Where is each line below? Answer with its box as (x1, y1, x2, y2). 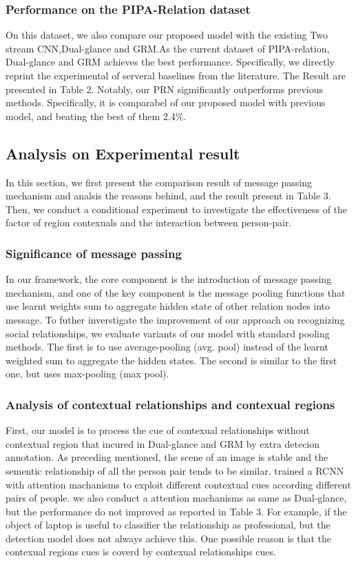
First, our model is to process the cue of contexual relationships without (6, 423, 310, 437)
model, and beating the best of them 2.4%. (6, 108, 187, 123)
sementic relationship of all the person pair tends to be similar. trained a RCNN (6, 463, 344, 477)
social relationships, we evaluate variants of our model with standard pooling (6, 326, 330, 340)
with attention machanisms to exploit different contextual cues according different (6, 477, 351, 491)
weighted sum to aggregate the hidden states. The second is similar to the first (6, 353, 337, 367)
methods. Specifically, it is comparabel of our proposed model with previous (6, 95, 326, 110)
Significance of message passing (6, 244, 182, 261)
